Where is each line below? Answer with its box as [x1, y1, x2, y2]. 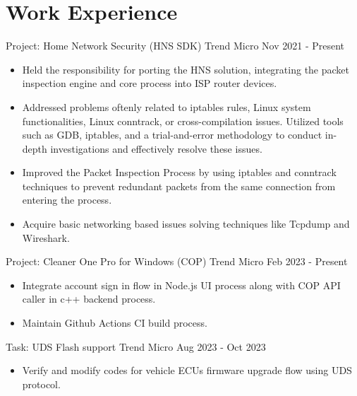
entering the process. [22, 192, 112, 207]
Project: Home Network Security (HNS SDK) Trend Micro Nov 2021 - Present [6, 38, 345, 53]
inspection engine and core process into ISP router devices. [22, 76, 277, 91]
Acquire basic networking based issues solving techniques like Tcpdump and [22, 216, 350, 231]
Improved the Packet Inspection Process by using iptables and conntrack [22, 165, 337, 180]
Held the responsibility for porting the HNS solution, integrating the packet [22, 62, 350, 76]
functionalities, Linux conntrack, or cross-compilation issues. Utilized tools [22, 113, 344, 128]
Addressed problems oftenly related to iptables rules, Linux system [22, 99, 311, 114]
